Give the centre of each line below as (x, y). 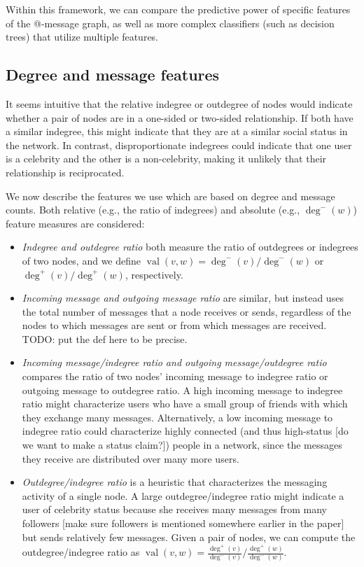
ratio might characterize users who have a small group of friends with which (185, 404)
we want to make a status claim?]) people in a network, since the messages (182, 445)
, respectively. (154, 274)
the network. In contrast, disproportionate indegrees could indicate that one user (179, 145)
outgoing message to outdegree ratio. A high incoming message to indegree (182, 390)
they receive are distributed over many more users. (131, 458)
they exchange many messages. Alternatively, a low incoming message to (177, 417)
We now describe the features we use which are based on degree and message (170, 196)
